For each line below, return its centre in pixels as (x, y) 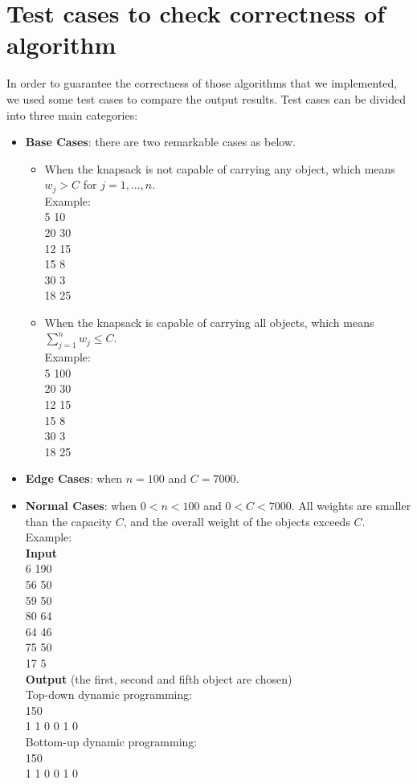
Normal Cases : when (81, 506)
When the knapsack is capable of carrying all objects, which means (209, 322)
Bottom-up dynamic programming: (111, 741)
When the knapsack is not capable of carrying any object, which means (220, 168)
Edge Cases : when (74, 478)
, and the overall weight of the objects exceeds (237, 521)
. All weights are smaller (351, 506)
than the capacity (69, 521)
